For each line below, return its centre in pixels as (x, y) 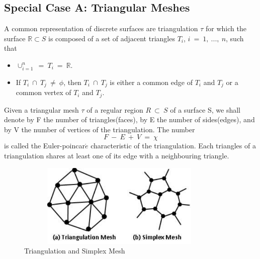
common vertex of (44, 92)
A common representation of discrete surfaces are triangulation (101, 28)
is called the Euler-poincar (45, 146)
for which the (226, 28)
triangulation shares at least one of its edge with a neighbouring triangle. (117, 155)
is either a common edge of (151, 82)
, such (235, 38)
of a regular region (115, 109)
